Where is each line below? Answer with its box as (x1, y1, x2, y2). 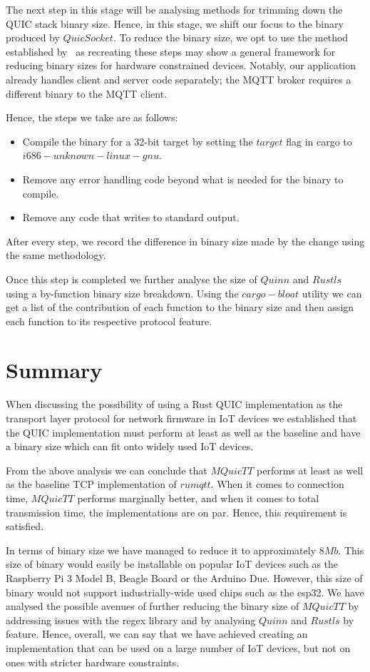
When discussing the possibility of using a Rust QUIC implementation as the (6, 397, 343, 412)
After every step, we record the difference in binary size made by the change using (6, 233, 365, 248)
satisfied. (6, 519, 44, 534)
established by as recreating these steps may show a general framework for (6, 44, 336, 58)
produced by (6, 30, 60, 45)
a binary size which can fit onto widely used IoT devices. (6, 439, 254, 454)
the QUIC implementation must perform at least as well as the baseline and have (6, 424, 361, 439)
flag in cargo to (286, 133, 352, 148)
